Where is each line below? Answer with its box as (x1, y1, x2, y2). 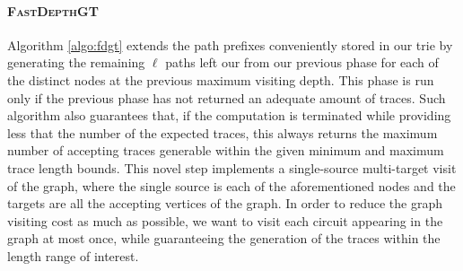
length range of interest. (7, 246, 139, 265)
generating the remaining (7, 53, 145, 72)
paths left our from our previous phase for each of (165, 53, 439, 72)
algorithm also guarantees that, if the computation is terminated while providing (7, 106, 451, 125)
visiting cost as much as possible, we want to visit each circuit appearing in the (7, 211, 443, 230)
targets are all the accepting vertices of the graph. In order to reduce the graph (7, 194, 443, 213)
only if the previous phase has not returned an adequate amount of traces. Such (7, 88, 446, 107)
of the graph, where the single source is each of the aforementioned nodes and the (7, 176, 456, 195)
